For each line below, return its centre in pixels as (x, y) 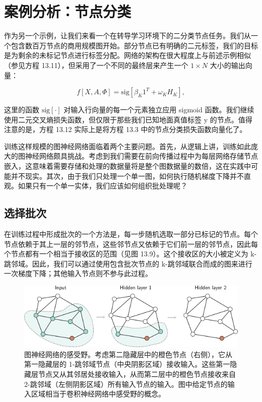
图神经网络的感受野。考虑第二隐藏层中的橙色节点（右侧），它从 (128, 354)
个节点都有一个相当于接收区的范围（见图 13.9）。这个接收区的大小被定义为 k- (130, 254)
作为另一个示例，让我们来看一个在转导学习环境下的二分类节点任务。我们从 (127, 36)
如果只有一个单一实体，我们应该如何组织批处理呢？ (103, 186)
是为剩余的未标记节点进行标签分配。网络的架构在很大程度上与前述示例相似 (127, 55)
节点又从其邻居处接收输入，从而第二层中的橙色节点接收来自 (137, 374)
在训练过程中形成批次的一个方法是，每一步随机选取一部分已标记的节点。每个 (131, 234)
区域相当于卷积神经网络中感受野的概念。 (98, 394)
